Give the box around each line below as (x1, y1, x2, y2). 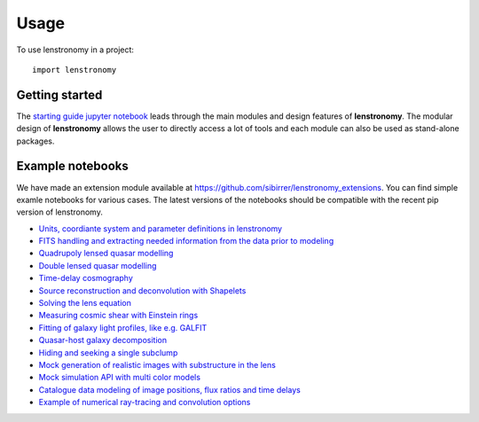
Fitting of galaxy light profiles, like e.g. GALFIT (38, 322, 208, 332)
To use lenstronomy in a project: (16, 44, 135, 55)
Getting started (16, 87, 103, 102)
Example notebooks (16, 159, 129, 174)
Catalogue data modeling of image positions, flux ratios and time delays (38, 384, 301, 395)
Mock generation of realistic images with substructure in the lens (38, 360, 277, 370)
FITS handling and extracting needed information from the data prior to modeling (38, 236, 334, 246)
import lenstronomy (32, 65, 117, 74)
